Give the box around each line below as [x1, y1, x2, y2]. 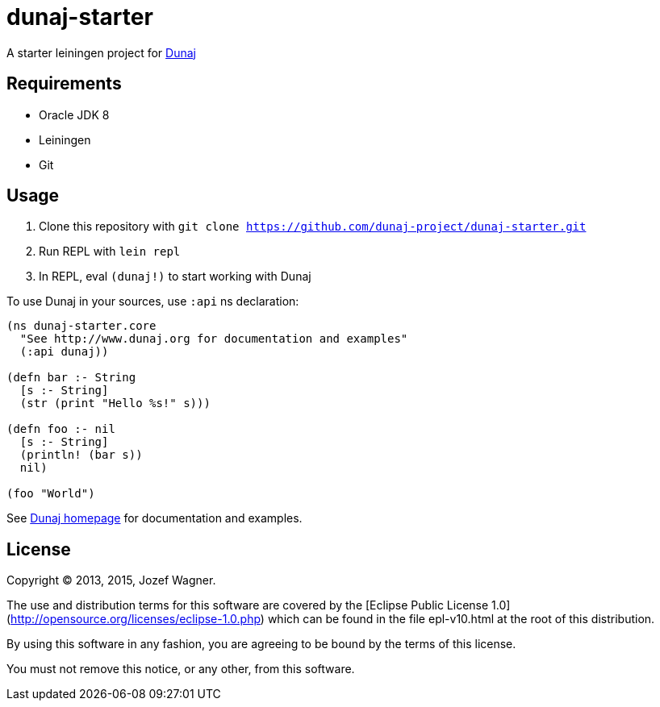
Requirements [6, 73, 122, 94]
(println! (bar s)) [19, 448, 143, 462]
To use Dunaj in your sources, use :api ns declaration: [6, 294, 299, 309]
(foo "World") [6, 487, 95, 501]
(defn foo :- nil [6, 422, 115, 436]
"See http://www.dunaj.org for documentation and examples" [19, 332, 408, 346]
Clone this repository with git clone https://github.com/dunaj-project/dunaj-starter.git [39, 219, 587, 234]
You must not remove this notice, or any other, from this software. [6, 662, 355, 676]
